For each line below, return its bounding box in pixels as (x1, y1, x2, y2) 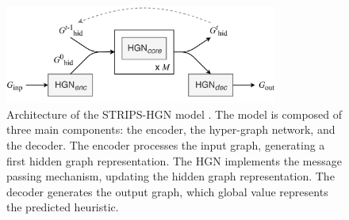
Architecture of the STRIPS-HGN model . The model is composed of (6, 105, 343, 122)
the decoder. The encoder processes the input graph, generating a (6, 137, 325, 153)
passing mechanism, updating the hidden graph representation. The (6, 168, 335, 184)
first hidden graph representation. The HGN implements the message (6, 152, 342, 169)
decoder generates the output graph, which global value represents (6, 183, 328, 199)
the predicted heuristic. (6, 199, 119, 215)
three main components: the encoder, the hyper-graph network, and (6, 121, 336, 138)
